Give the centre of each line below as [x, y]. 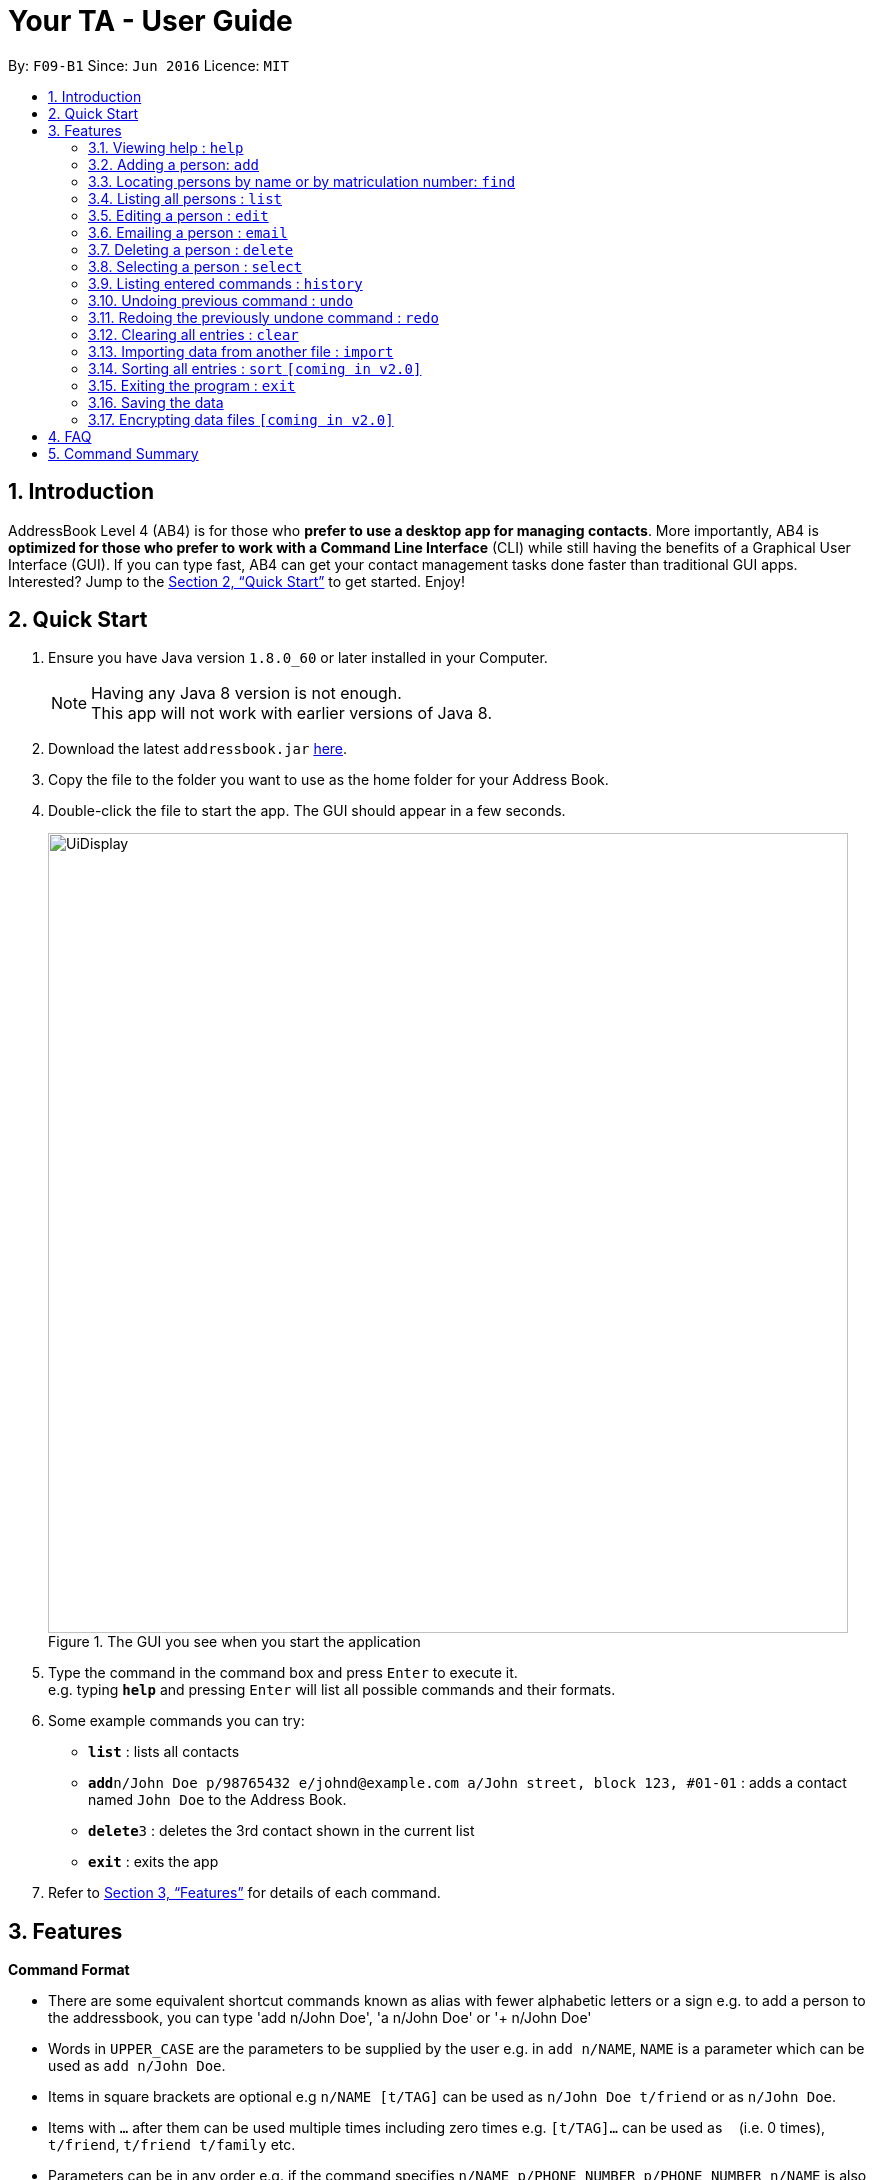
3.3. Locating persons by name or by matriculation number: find [302, 181]
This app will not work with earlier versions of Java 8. [291, 713]
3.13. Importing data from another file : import [241, 351]
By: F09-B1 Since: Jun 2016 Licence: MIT [148, 65]
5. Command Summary [123, 453]
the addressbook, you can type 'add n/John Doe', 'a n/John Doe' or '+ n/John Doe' [320, 2018]
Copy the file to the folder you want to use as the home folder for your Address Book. [328, 780]
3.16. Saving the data [156, 402]
